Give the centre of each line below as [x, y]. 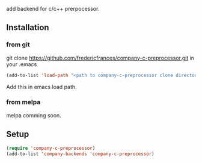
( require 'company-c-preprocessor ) [51, 148]
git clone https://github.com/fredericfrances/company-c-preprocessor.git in [100, 58]
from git [18, 45]
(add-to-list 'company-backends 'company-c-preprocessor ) [80, 154]
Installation [28, 27]
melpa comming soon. [34, 115]
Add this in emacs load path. [41, 87]
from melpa [23, 102]
